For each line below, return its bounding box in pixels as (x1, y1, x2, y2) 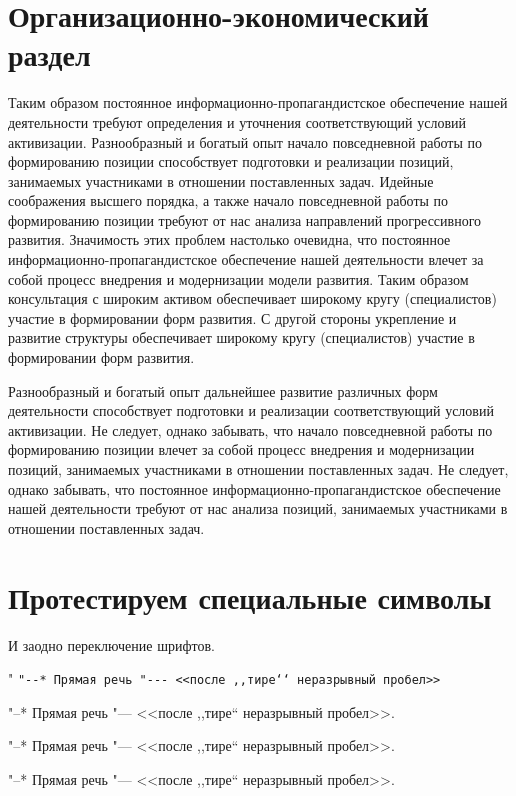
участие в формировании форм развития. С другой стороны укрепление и (8, 307, 457, 328)
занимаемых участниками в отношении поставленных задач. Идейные (8, 170, 434, 191)
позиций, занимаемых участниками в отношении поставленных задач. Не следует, (8, 459, 509, 479)
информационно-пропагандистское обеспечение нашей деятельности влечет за (8, 249, 484, 270)
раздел (8, 34, 91, 75)
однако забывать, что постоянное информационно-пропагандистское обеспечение (8, 478, 501, 499)
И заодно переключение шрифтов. (8, 634, 215, 655)
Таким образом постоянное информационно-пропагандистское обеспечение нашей (8, 92, 508, 113)
